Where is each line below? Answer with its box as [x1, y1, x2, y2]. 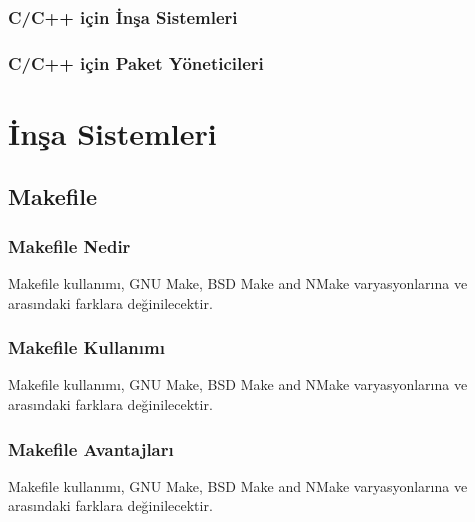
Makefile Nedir [8, 233, 131, 258]
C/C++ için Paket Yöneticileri [8, 50, 264, 75]
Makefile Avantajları [8, 436, 174, 461]
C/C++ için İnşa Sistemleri [8, 4, 238, 29]
